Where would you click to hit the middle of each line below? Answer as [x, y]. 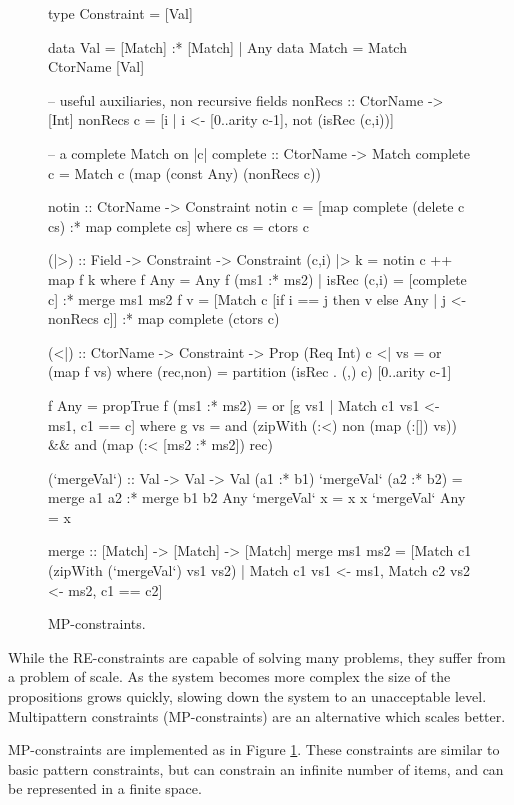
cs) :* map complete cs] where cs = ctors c [178, 225]
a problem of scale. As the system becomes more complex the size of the [229, 676]
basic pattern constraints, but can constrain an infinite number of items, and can [256, 768]
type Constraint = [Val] [120, 13]
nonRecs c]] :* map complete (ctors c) [164, 318]
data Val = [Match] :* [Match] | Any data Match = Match [227, 46]
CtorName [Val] [96, 66]
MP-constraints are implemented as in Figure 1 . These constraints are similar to [254, 749]
